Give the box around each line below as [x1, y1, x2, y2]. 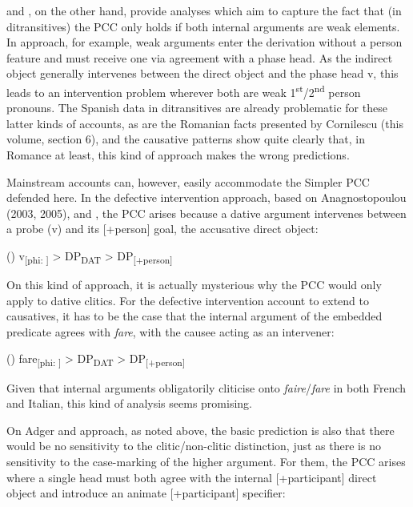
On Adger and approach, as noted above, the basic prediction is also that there [6, 421, 395, 438]
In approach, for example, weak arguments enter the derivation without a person [6, 34, 403, 50]
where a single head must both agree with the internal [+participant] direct [6, 469, 377, 485]
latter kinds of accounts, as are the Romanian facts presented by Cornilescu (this [6, 115, 403, 131]
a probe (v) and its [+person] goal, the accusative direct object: [6, 220, 319, 237]
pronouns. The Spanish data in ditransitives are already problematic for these [6, 99, 387, 116]
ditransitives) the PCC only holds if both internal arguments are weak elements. [6, 18, 400, 34]
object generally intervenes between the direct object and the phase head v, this [6, 65, 399, 82]
